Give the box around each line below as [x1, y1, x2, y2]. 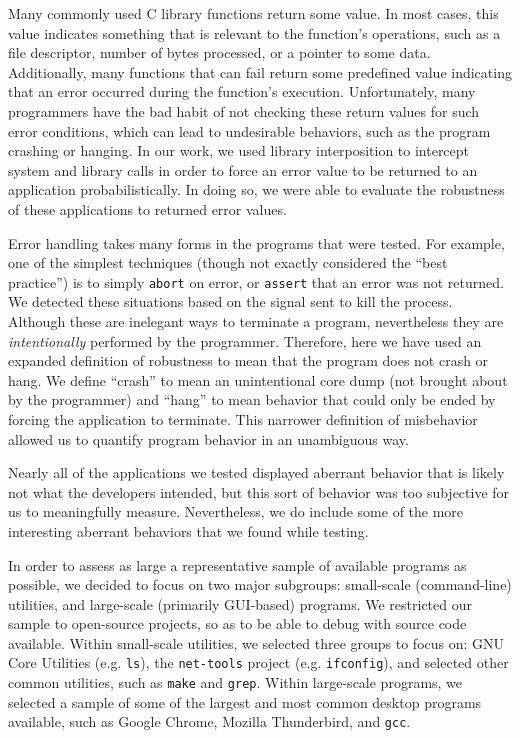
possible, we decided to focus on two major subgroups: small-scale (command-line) [8, 574, 512, 595]
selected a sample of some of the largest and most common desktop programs [8, 691, 482, 712]
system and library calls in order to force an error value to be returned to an [8, 159, 478, 180]
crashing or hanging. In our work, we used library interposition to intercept [8, 140, 470, 161]
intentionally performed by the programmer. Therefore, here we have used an [8, 330, 482, 351]
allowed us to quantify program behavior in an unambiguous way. [8, 428, 409, 449]
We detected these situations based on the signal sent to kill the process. [8, 291, 453, 312]
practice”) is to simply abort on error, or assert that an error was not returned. [8, 271, 504, 292]
